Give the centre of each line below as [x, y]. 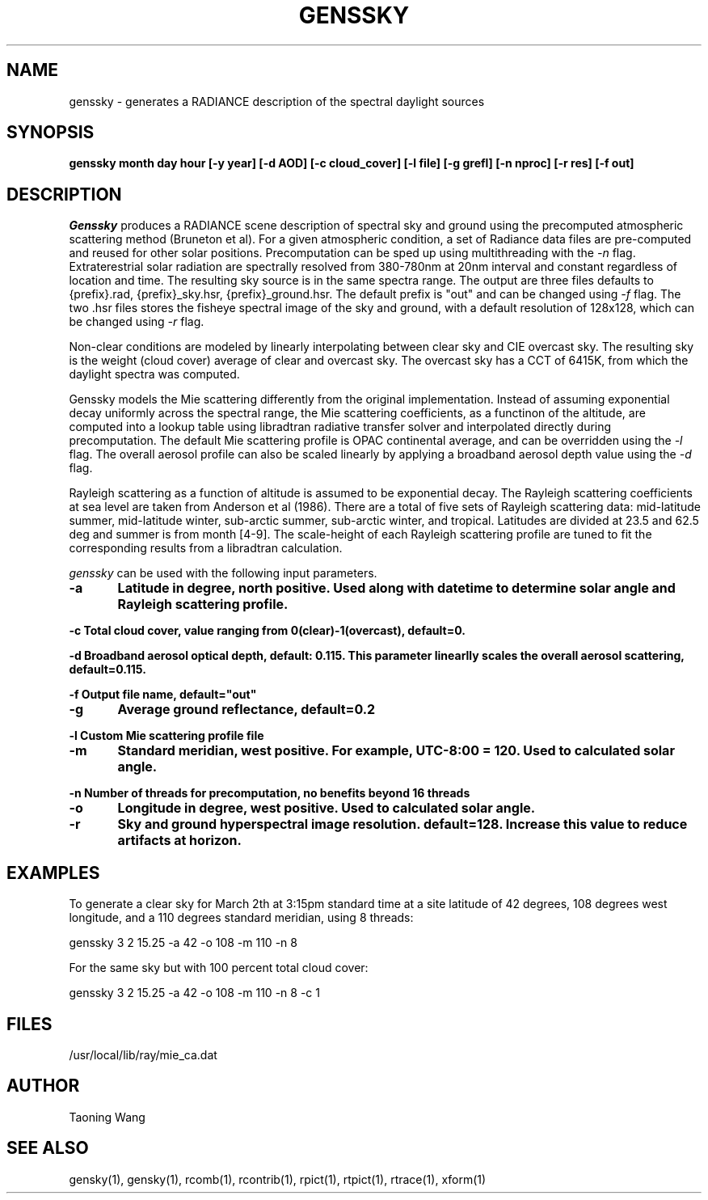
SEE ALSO [48, 1148]
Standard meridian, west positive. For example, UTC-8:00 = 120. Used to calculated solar [396, 751]
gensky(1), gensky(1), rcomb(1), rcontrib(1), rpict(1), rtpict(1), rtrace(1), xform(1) [278, 1179]
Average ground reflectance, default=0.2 [247, 710]
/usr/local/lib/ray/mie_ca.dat [143, 1054]
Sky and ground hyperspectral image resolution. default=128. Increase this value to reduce [402, 824]
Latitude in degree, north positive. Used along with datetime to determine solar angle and [396, 588]
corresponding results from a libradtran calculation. [206, 548]
